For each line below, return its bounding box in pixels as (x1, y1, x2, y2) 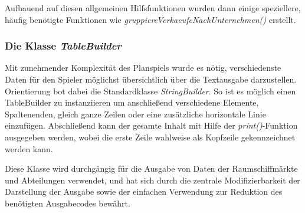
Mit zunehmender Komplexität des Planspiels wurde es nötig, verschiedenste (5, 61, 281, 74)
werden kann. (5, 142, 53, 155)
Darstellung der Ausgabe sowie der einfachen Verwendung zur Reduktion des (5, 185, 283, 198)
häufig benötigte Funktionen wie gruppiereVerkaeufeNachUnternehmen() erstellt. (5, 13, 296, 25)
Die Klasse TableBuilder (5, 38, 122, 53)
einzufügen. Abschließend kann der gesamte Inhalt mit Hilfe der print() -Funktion (5, 119, 298, 132)
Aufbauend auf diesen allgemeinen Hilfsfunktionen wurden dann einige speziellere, (5, 2, 301, 14)
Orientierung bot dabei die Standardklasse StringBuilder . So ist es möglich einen (5, 84, 296, 97)
